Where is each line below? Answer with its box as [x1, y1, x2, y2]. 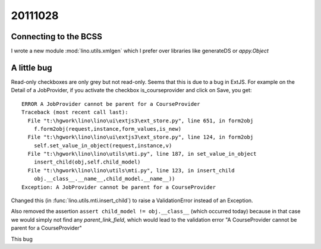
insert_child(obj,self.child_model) [33, 159, 141, 166]
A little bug [11, 62, 52, 73]
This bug [11, 235, 33, 242]
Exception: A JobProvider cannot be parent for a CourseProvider [21, 184, 216, 190]
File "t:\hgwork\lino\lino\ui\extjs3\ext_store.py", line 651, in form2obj [27, 117, 254, 124]
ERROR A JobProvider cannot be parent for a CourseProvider [21, 100, 200, 107]
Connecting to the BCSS [11, 31, 102, 42]
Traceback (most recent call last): [21, 109, 128, 116]
